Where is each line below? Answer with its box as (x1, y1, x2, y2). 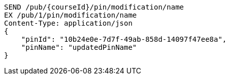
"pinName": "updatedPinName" (21, 43, 137, 51)
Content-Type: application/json (4, 19, 133, 27)
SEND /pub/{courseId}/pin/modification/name (4, 3, 184, 11)
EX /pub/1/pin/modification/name (4, 11, 137, 19)
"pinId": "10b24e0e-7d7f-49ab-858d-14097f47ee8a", (21, 35, 227, 43)
